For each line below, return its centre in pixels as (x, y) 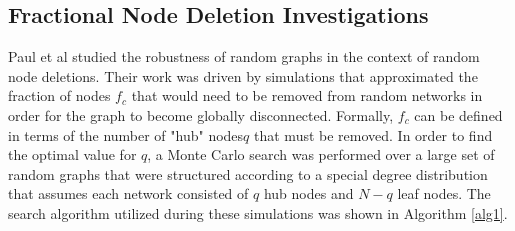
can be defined (458, 114)
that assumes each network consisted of (128, 193)
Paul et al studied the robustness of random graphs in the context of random (244, 56)
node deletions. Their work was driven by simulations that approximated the (243, 75)
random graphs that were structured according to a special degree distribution (248, 173)
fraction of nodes (59, 95)
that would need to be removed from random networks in (307, 95)
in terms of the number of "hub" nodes (126, 134)
